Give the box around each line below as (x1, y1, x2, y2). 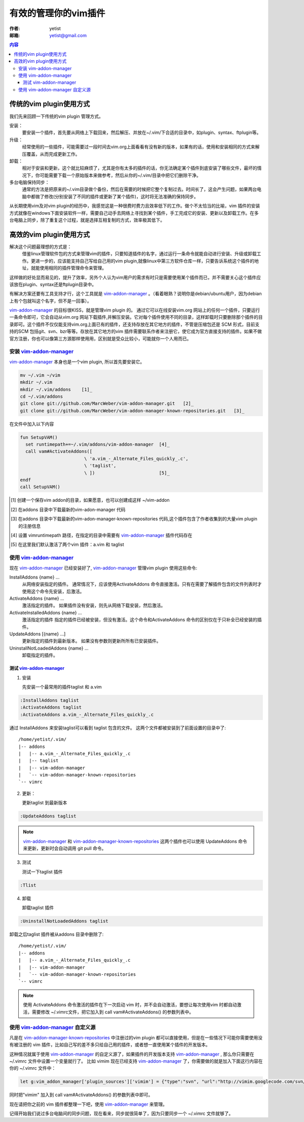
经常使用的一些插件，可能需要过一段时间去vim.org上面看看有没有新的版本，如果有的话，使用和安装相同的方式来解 (22, 144, 260, 150)
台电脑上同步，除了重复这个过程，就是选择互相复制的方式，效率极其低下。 (9, 217, 165, 223)
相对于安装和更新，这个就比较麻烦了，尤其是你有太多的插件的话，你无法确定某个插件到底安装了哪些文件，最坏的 (22, 165, 257, 171)
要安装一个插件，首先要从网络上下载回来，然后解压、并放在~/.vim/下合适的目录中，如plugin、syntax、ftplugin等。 (22, 129, 261, 135)
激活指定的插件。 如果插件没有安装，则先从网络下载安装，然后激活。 (22, 602, 166, 608)
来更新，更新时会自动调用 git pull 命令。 (23, 845, 106, 851)
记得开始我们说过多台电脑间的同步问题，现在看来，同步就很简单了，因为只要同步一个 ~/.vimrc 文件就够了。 (9, 1110, 234, 1116)
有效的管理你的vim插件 (9, 8, 105, 19)
